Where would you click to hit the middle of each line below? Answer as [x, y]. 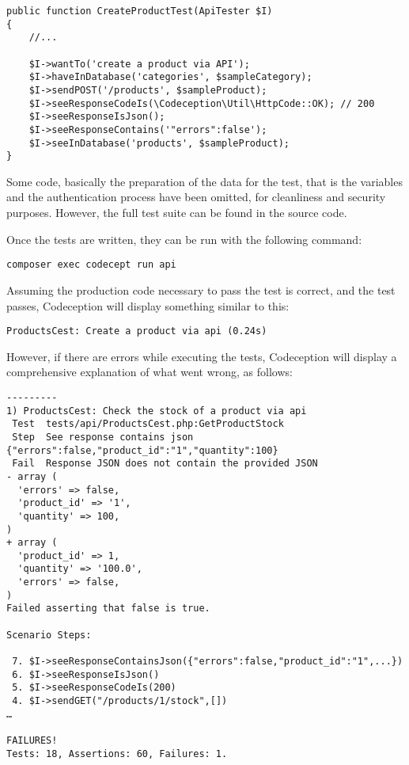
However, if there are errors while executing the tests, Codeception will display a [202, 356]
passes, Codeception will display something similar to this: [148, 305]
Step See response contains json [103, 437]
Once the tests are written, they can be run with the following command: [184, 239]
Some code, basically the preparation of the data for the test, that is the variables [204, 181]
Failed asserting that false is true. [108, 609]
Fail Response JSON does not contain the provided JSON [165, 464]
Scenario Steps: [49, 635]
